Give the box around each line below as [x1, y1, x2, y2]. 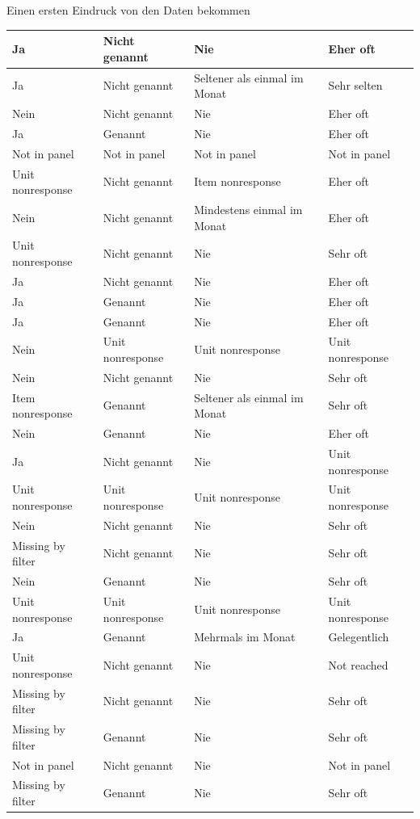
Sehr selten [328, 77, 383, 94]
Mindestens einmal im [194, 200, 303, 217]
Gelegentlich [328, 628, 389, 645]
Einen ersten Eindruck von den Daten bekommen [6, 2, 250, 18]
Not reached [328, 656, 388, 673]
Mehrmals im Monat [194, 628, 296, 645]
